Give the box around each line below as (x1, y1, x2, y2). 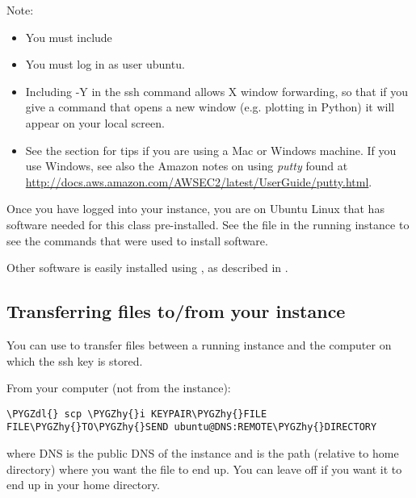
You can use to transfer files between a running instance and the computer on (6, 336, 392, 353)
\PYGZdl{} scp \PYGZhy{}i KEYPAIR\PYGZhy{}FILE (6, 408, 267, 420)
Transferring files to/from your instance (6, 299, 346, 324)
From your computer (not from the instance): (6, 379, 231, 396)
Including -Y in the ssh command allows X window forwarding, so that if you (25, 82, 409, 99)
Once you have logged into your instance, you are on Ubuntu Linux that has (6, 200, 384, 217)
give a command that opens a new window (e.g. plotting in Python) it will (25, 98, 395, 115)
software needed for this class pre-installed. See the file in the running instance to (6, 216, 410, 232)
